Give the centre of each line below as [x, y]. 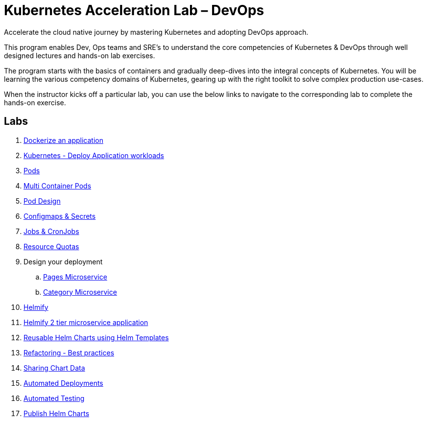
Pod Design [42, 201]
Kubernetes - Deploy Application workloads [94, 155]
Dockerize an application [63, 140]
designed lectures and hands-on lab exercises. [80, 55]
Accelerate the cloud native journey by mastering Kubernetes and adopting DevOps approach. [156, 32]
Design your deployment [63, 261]
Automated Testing [54, 398]
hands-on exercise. [35, 102]
